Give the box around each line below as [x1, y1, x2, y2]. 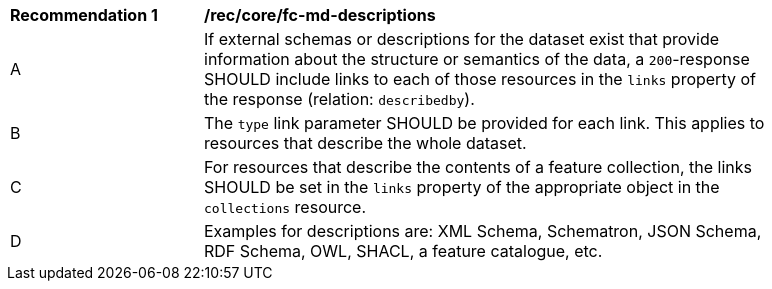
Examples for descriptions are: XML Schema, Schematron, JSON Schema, [204, 221, 762, 241]
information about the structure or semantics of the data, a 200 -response [204, 49, 750, 69]
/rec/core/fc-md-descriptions [204, 5, 436, 25]
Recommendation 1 [10, 5, 158, 25]
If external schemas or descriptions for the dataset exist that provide [204, 29, 720, 49]
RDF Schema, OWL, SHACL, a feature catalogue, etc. [204, 241, 603, 261]
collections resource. [204, 197, 367, 217]
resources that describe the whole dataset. [204, 133, 527, 153]
